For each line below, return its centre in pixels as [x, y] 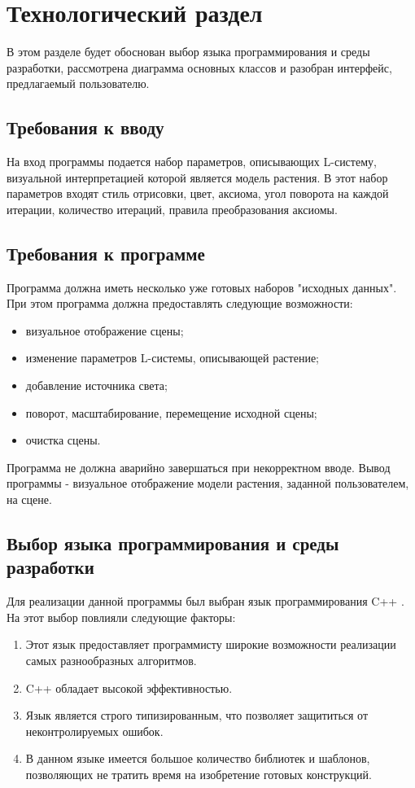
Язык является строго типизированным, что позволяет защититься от [197, 715]
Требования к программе [106, 253]
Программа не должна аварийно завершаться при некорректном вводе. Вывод [199, 467]
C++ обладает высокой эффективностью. [129, 687]
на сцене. [29, 499]
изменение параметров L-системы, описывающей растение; [173, 358]
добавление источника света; [96, 385]
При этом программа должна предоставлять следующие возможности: [180, 303]
